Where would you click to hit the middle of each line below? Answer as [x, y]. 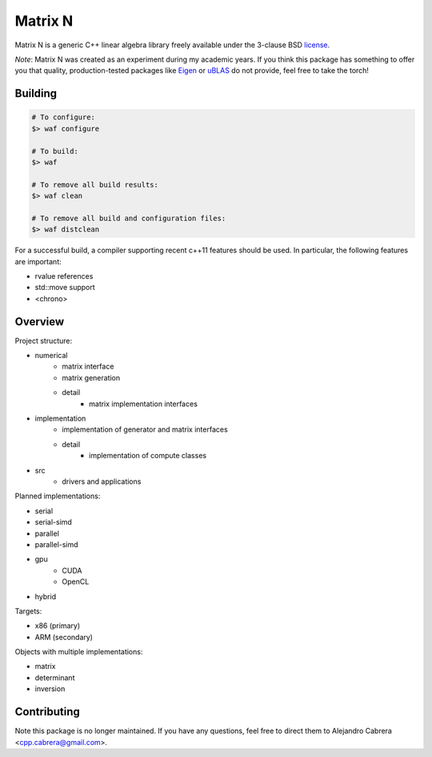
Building [36, 93]
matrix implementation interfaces [143, 404]
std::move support [65, 288]
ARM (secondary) [64, 637]
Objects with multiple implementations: [79, 652]
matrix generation [91, 377]
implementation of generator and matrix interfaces [145, 429]
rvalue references [64, 276]
